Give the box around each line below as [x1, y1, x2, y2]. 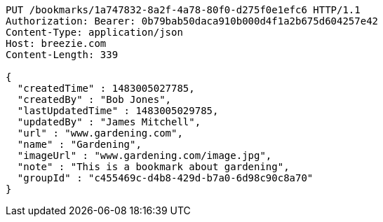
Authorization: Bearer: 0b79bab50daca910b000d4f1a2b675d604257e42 [6, 15, 379, 27]
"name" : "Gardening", [17, 139, 142, 150]
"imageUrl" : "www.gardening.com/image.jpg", [17, 150, 272, 161]
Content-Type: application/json [6, 27, 183, 38]
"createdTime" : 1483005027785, [17, 83, 195, 94]
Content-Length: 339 [6, 49, 119, 60]
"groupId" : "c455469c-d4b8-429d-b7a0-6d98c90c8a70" [17, 172, 314, 183]
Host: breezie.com [6, 38, 107, 49]
